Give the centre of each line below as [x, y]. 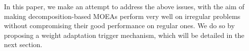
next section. [23, 44]
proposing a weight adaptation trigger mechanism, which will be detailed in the [124, 35]
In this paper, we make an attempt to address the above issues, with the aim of [124, 6]
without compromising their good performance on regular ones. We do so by [120, 25]
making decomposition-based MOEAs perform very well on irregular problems [122, 16]
